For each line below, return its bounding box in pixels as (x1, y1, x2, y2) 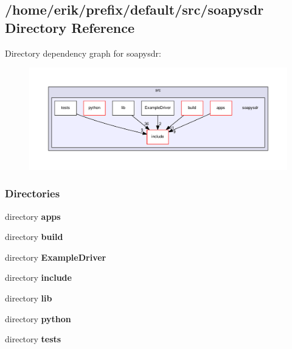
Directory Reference (5, 18, 135, 37)
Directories (5, 186, 60, 201)
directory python (5, 312, 71, 325)
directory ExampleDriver (5, 250, 106, 263)
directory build (5, 230, 63, 243)
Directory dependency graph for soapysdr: (5, 46, 161, 59)
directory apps (5, 210, 61, 222)
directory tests (5, 333, 61, 345)
